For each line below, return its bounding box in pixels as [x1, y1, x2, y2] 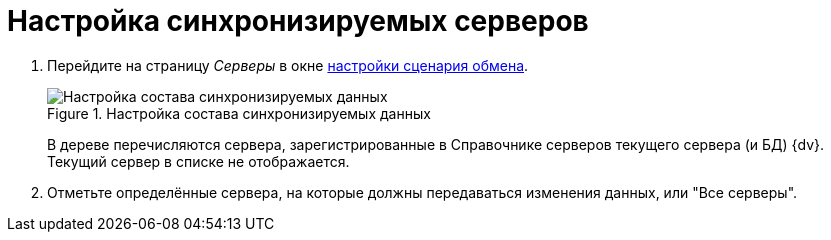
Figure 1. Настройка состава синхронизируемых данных [47, 104, 431, 122]
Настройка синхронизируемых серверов [7, 4, 589, 38]
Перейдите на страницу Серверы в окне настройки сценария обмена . [47, 56, 529, 74]
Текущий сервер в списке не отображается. [47, 152, 350, 170]
